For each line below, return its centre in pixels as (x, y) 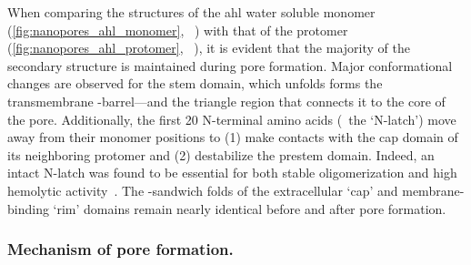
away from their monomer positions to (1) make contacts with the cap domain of (233, 137)
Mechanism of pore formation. (120, 249)
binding (28, 208)
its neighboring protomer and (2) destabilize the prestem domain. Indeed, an (221, 154)
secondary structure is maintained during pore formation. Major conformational (230, 65)
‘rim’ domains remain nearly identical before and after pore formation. (250, 208)
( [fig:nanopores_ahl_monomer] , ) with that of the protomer (178, 30)
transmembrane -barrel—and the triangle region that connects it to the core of (226, 101)
